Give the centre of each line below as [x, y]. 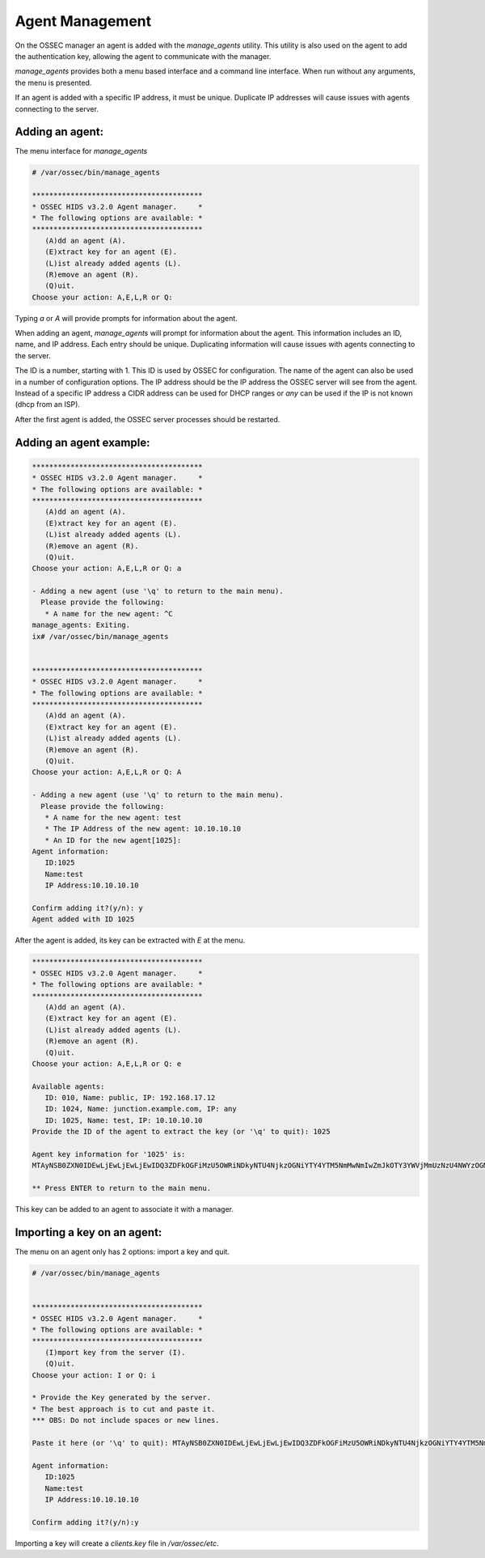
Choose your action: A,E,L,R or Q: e [107, 1063]
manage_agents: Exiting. [81, 625]
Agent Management [83, 21]
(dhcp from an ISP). [48, 404]
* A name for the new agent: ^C [109, 614]
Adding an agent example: [82, 442]
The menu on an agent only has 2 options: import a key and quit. [122, 1252]
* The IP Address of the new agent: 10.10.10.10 [143, 829]
